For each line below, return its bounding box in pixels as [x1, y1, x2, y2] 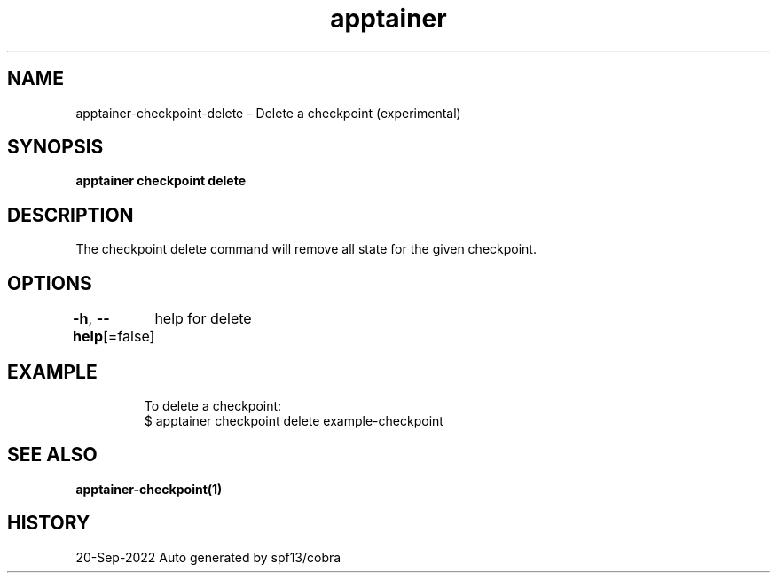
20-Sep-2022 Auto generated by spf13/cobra [75, 549, 341, 565]
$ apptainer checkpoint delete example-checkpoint [144, 412, 443, 428]
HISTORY [7, 512, 90, 535]
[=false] [103, 327, 155, 346]
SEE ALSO [7, 443, 98, 466]
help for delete [154, 310, 252, 328]
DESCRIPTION [7, 203, 134, 226]
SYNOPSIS [7, 136, 104, 159]
